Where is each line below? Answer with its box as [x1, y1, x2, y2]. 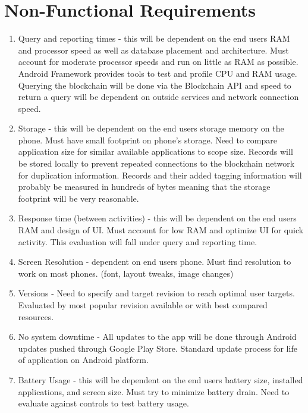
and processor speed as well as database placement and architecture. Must [18, 43, 289, 56]
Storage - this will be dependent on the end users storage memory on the [18, 122, 284, 134]
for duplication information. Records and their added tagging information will [18, 168, 302, 181]
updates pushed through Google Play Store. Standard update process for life [18, 342, 297, 354]
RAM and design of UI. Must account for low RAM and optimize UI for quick [18, 224, 304, 236]
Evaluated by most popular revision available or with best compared [18, 299, 268, 311]
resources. [18, 310, 54, 323]
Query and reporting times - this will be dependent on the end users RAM [18, 32, 290, 45]
